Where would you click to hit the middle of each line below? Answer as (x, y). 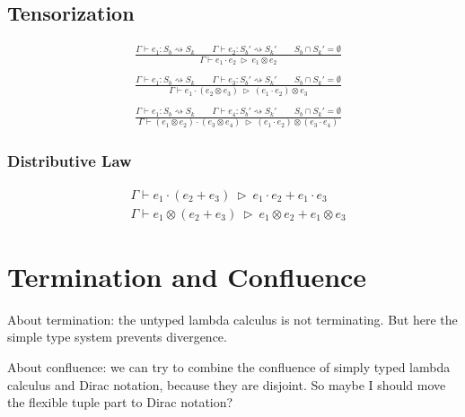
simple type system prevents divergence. (117, 337)
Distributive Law (70, 161)
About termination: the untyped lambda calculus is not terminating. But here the (232, 319)
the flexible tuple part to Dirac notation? (120, 402)
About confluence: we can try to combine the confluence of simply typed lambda (229, 366)
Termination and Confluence (187, 276)
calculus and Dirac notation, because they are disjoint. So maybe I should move (227, 384)
